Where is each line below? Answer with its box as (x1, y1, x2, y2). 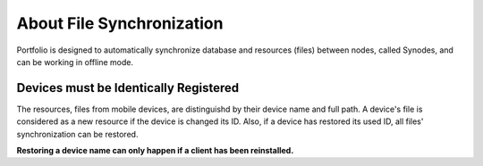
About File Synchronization (16, 13, 224, 33)
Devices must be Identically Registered (16, 80, 240, 95)
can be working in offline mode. (16, 56, 134, 67)
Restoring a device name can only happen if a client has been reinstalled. (16, 145, 294, 156)
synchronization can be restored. (16, 129, 139, 139)
